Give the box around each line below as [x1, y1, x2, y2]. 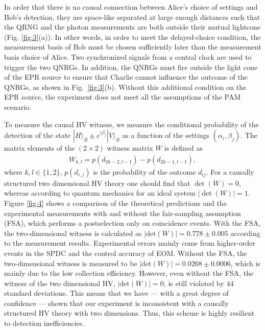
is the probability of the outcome [93, 166, 196, 177]
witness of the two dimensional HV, [4, 277, 115, 288]
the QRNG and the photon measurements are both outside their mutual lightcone [4, 21, 260, 32]
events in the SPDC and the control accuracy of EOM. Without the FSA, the [4, 247, 247, 258]
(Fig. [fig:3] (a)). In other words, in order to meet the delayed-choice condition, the [4, 31, 261, 42]
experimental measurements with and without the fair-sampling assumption [4, 207, 241, 218]
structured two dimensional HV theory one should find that [4, 177, 190, 188]
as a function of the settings [122, 130, 209, 140]
